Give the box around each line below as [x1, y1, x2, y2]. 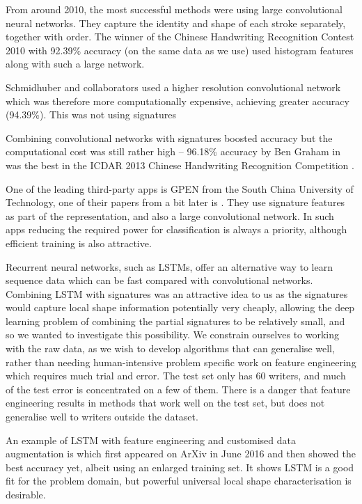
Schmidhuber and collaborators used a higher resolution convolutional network [6, 79, 341, 94]
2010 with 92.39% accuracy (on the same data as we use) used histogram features [6, 42, 354, 57]
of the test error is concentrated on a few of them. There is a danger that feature [6, 381, 351, 396]
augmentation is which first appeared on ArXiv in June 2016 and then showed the [6, 446, 356, 461]
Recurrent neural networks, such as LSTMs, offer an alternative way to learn [6, 259, 333, 274]
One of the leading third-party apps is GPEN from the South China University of [6, 181, 354, 196]
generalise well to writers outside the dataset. [6, 409, 198, 424]
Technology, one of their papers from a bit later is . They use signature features [6, 195, 345, 210]
